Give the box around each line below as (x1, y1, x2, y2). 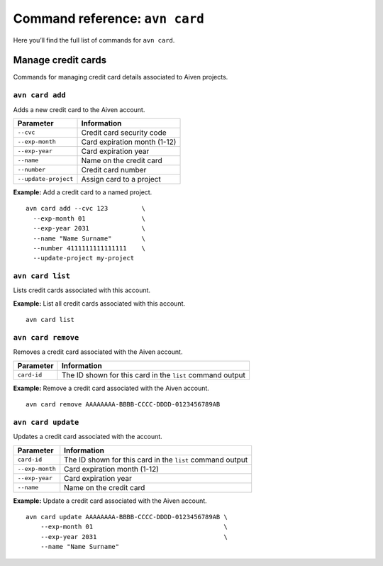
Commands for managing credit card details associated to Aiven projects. (13, 73, 228, 82)
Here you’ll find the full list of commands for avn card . (13, 35, 175, 44)
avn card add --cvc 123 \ (26, 204, 145, 213)
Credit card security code (81, 128, 167, 138)
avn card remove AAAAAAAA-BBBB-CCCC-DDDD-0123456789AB (26, 401, 221, 409)
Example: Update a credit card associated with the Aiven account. (13, 496, 207, 505)
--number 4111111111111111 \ (33, 244, 145, 252)
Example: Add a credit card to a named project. (13, 188, 152, 196)
